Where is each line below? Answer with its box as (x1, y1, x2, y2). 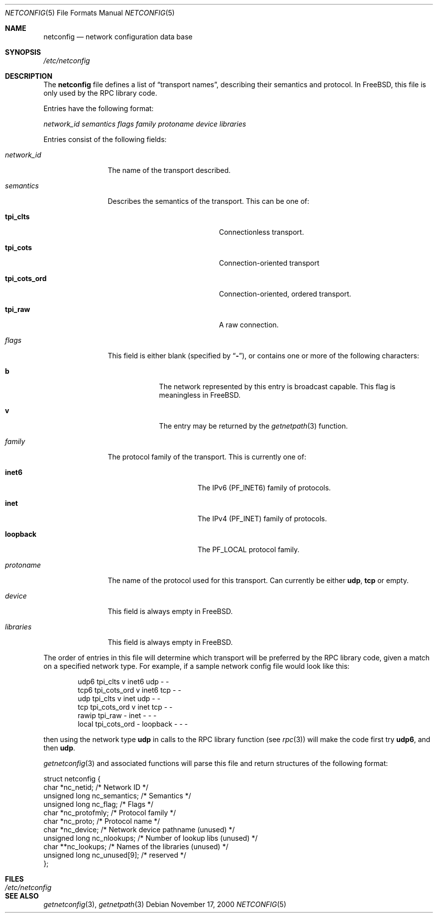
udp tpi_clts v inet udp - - (78, 694, 161, 703)
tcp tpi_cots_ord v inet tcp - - (78, 703, 173, 711)
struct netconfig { (43, 774, 101, 783)
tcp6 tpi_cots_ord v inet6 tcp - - (78, 686, 181, 694)
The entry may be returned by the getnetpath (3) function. (159, 422, 348, 430)
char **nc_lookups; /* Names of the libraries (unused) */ (43, 842, 228, 851)
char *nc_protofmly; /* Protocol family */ (43, 808, 176, 817)
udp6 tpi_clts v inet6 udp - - (78, 677, 169, 686)
